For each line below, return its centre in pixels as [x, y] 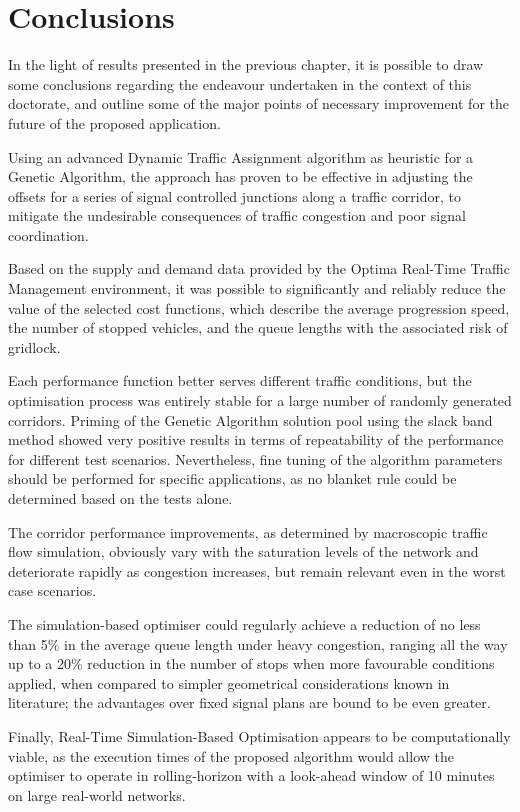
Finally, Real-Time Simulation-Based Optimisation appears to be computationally [259, 735]
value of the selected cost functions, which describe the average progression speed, [259, 307]
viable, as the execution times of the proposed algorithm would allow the [231, 755]
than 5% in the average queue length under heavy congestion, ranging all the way [258, 643]
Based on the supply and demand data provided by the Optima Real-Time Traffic [259, 268]
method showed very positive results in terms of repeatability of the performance [256, 439]
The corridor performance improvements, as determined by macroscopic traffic [248, 531]
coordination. [48, 234]
